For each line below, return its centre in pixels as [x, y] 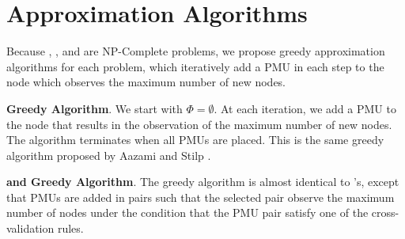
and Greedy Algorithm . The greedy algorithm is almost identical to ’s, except [203, 182]
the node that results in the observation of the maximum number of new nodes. [199, 124]
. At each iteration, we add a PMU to [305, 108]
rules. [70, 228]
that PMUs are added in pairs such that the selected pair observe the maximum [201, 197]
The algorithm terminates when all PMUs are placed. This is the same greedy [195, 140]
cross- [385, 212]
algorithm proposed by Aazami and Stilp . [109, 155]
